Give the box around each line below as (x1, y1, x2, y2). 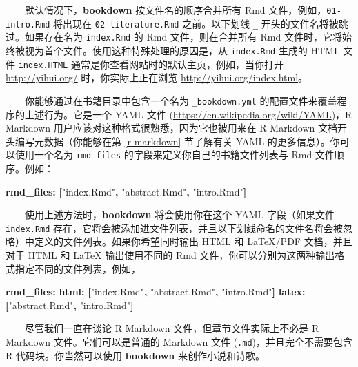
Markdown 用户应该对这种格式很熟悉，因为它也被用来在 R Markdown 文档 (6, 120, 337, 135)
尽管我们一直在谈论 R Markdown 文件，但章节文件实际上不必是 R (25, 321, 319, 335)
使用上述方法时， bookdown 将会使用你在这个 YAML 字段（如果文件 (25, 207, 335, 222)
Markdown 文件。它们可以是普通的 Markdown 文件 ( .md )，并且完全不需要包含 (6, 334, 353, 348)
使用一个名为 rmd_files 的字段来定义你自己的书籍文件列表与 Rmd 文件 (14, 147, 335, 162)
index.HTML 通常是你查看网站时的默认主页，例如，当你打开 (18, 56, 284, 71)
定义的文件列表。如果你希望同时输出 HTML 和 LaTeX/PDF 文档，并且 (34, 234, 352, 249)
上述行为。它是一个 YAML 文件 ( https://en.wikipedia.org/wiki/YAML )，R (24, 107, 352, 121)
